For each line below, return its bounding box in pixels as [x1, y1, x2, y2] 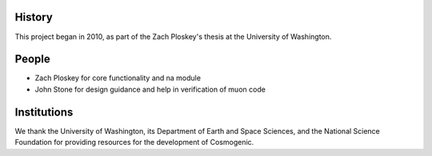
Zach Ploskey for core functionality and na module [34, 73, 202, 83]
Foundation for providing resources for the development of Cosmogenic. [14, 138, 254, 147]
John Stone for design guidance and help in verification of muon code [34, 84, 266, 94]
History [14, 10, 54, 24]
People [14, 53, 51, 66]
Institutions [14, 105, 74, 119]
